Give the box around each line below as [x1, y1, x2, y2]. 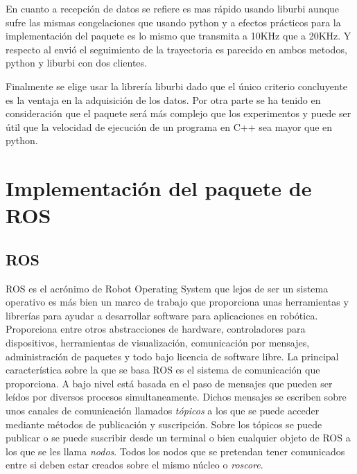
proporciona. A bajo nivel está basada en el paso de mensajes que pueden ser [6, 376, 333, 390]
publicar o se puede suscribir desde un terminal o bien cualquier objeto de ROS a [6, 430, 351, 445]
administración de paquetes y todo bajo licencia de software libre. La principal [6, 349, 339, 363]
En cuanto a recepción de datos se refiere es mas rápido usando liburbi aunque [6, 1, 340, 15]
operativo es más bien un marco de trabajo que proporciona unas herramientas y [6, 295, 349, 309]
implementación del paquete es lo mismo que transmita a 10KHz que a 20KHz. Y [6, 28, 351, 43]
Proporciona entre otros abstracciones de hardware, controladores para [6, 322, 306, 336]
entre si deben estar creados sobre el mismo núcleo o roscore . [6, 457, 263, 472]
